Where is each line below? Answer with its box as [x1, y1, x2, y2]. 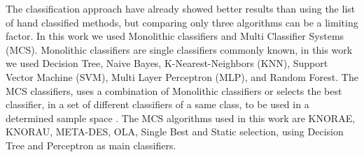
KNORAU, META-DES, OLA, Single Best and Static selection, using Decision [6, 124, 344, 139]
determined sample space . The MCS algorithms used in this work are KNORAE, [6, 110, 356, 125]
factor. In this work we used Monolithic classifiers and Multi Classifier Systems [6, 29, 344, 43]
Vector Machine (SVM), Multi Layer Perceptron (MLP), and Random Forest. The [6, 69, 358, 84]
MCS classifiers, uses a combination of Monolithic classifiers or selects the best [6, 83, 342, 98]
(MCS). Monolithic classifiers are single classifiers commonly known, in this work [6, 42, 353, 57]
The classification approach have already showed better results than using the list [6, 1, 356, 15]
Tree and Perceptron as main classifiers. [6, 137, 176, 152]
